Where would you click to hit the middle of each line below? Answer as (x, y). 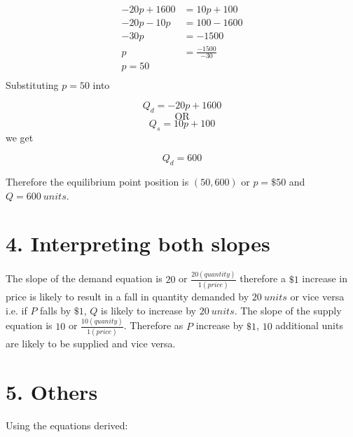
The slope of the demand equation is (84, 278)
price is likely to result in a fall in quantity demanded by (127, 297)
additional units (309, 325)
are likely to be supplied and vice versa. (91, 343)
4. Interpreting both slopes (138, 243)
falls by (56, 310)
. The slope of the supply (288, 310)
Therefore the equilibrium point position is (97, 182)
